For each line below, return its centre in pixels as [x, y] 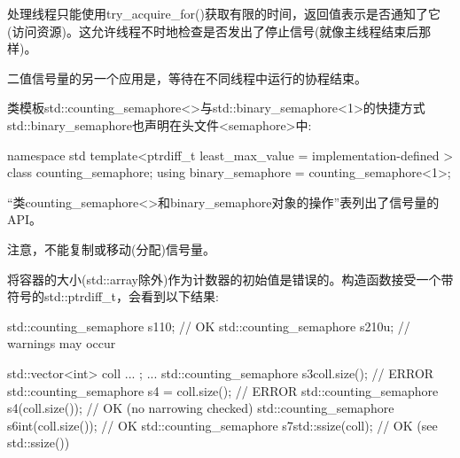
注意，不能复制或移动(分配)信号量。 [111, 248]
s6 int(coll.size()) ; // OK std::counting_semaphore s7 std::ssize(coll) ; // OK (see [222, 425]
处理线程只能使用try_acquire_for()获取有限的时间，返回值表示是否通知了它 [224, 13]
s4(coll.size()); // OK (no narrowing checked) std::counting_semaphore [201, 408]
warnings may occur [62, 343]
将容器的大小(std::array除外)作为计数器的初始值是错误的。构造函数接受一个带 [230, 279]
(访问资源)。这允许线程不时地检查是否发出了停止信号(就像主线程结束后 [213, 31]
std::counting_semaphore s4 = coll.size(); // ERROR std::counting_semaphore [223, 390]
